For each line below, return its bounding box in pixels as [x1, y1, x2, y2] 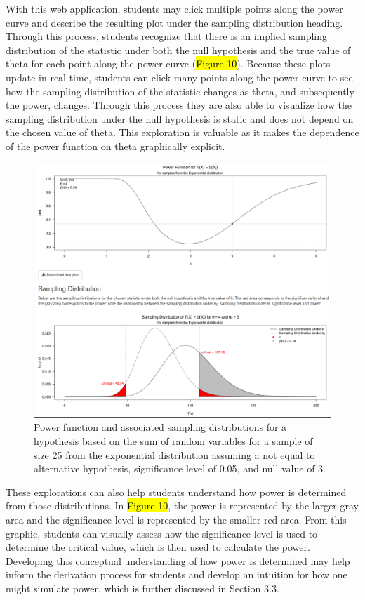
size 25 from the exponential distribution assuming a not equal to [34, 447, 315, 462]
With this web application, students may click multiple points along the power [6, 1, 343, 15]
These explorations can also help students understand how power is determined [6, 484, 347, 499]
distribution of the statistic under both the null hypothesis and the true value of [6, 42, 351, 57]
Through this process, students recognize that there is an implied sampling [6, 29, 328, 44]
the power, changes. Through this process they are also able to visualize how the [6, 98, 352, 112]
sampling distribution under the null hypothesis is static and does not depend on [6, 111, 354, 126]
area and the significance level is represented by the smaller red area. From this [6, 512, 347, 526]
